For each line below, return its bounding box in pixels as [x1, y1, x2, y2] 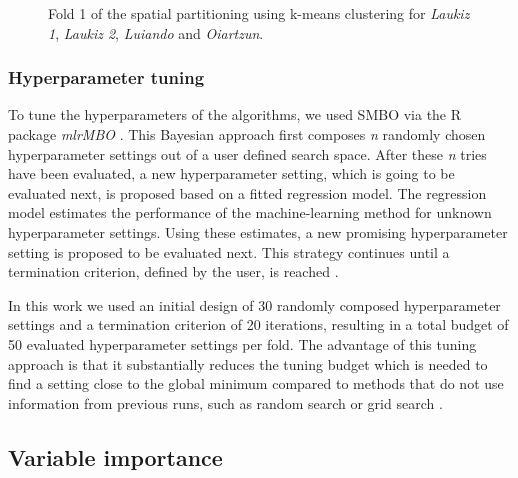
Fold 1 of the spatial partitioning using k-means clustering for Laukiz [48, 3, 470, 23]
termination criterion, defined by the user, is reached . [8, 261, 339, 282]
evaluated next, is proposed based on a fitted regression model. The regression [8, 182, 487, 203]
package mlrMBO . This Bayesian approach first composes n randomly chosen [8, 124, 486, 144]
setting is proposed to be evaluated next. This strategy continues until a [8, 241, 450, 262]
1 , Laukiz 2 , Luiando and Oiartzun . [48, 22, 264, 43]
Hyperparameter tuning [8, 65, 205, 90]
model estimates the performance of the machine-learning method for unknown [8, 202, 492, 223]
